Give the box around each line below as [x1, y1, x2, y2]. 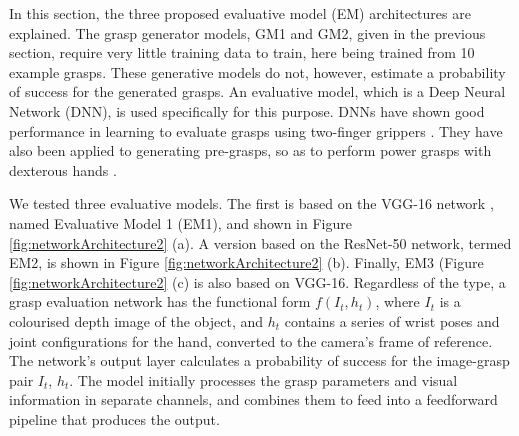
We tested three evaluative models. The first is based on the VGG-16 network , [9, 193, 494, 214]
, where [375, 291, 420, 312]
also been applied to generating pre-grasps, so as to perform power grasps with [9, 140, 492, 161]
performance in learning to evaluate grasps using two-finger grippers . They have [9, 120, 503, 141]
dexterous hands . [9, 159, 117, 180]
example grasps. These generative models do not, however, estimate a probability [9, 61, 506, 82]
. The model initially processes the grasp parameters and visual [69, 369, 458, 390]
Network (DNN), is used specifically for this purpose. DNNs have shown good [9, 100, 485, 121]
